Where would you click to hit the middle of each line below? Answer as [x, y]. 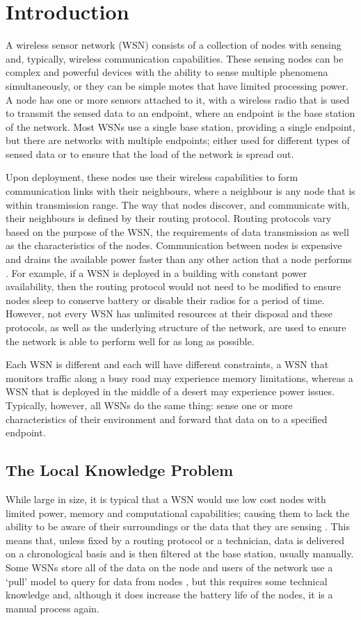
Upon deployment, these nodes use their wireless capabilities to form [152, 177]
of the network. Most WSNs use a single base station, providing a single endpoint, [180, 126]
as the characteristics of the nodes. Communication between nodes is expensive [174, 245]
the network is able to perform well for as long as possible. [130, 341]
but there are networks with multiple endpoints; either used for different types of [178, 140]
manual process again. [53, 608]
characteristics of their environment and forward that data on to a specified [167, 419]
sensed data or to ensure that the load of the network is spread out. [150, 153]
